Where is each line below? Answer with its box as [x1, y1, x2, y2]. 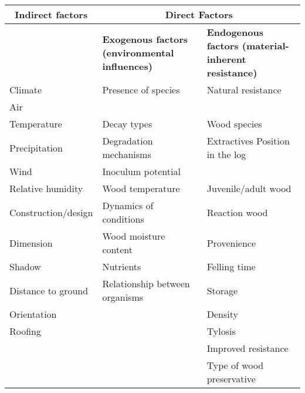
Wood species [206, 117, 262, 130]
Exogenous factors [102, 32, 188, 46]
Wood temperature [102, 182, 180, 195]
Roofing [9, 324, 42, 338]
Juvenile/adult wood [206, 182, 292, 195]
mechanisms [102, 147, 151, 161]
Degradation [102, 134, 153, 147]
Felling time [206, 260, 256, 273]
